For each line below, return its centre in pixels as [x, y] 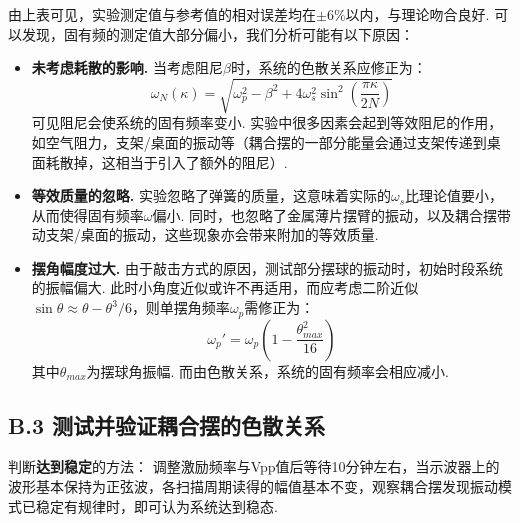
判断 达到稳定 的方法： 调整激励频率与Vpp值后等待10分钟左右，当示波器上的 [254, 466]
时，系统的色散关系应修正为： [328, 67]
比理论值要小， [454, 195]
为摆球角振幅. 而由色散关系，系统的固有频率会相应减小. [268, 370]
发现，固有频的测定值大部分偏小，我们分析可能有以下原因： [217, 33]
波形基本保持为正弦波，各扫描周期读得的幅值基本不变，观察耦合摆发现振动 [253, 485]
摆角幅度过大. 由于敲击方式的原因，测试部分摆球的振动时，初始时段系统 [267, 267]
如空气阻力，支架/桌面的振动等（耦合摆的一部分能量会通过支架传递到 [259, 141]
